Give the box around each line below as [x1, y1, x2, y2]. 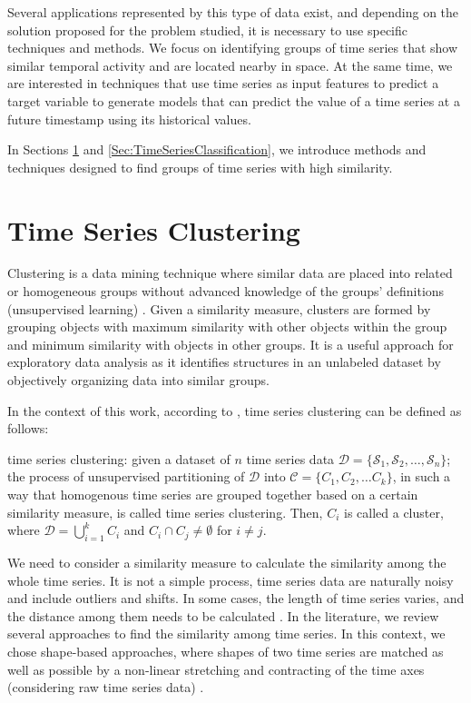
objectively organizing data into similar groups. [7, 371, 270, 390]
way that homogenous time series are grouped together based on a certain [7, 485, 418, 503]
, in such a [392, 467, 451, 486]
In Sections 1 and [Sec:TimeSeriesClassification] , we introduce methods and [7, 140, 427, 159]
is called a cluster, [343, 502, 444, 521]
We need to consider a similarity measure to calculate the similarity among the [7, 552, 446, 571]
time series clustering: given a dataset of [7, 449, 231, 468]
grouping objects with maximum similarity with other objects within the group [7, 317, 447, 336]
